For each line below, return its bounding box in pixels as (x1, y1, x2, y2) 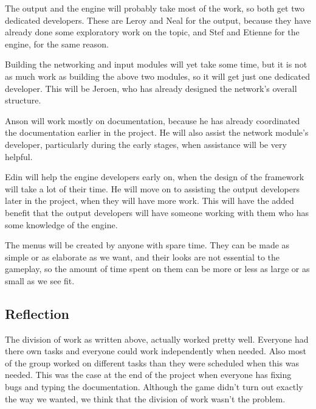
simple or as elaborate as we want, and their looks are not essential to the (5, 250, 280, 263)
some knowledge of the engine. (5, 218, 118, 231)
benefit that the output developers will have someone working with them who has (5, 206, 309, 218)
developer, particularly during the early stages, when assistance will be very (5, 138, 287, 150)
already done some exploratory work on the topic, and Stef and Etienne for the (5, 26, 300, 38)
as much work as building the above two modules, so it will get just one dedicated (5, 69, 311, 82)
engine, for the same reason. (5, 37, 109, 50)
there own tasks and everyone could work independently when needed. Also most (5, 344, 306, 357)
